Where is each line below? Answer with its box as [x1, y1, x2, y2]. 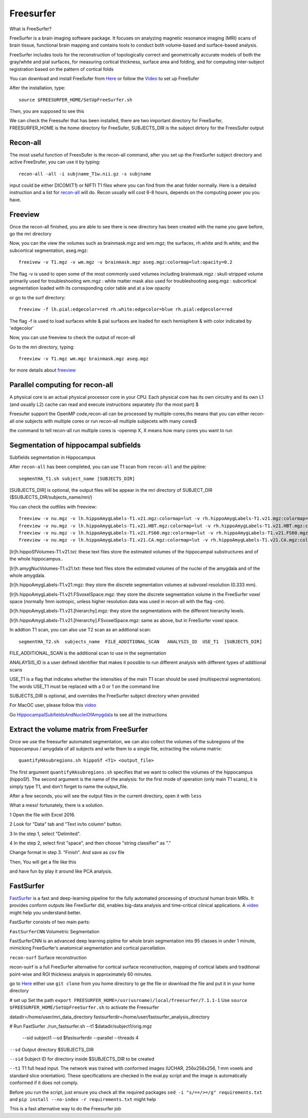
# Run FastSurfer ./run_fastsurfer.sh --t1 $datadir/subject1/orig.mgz [9, 1023, 152, 1029]
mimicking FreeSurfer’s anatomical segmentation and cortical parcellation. [9, 945, 167, 951]
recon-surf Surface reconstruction [9, 954, 87, 960]
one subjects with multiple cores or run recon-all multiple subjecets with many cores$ [15, 418, 197, 424]
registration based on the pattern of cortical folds [9, 66, 114, 72]
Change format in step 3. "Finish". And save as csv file [9, 850, 125, 856]
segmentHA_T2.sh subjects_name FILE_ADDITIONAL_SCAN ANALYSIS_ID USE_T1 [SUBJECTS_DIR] [18, 639, 262, 644]
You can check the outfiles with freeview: [9, 504, 97, 510]
